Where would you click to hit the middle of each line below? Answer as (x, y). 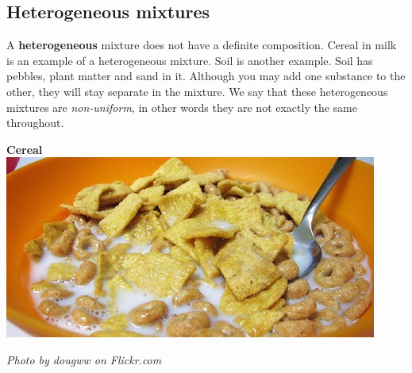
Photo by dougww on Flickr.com (84, 359)
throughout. (35, 123)
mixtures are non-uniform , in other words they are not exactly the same (182, 107)
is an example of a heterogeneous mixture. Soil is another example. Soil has (190, 60)
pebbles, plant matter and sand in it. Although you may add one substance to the (206, 76)
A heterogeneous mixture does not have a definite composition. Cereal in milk (202, 45)
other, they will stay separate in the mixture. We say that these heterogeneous (197, 91)
